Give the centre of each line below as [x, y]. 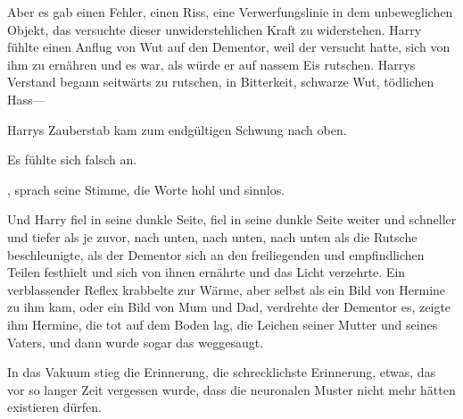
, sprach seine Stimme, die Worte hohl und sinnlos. [146, 189]
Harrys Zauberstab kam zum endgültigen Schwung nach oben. [177, 129]
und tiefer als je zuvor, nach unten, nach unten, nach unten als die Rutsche [212, 236]
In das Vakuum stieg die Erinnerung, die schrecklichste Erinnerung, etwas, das [222, 372]
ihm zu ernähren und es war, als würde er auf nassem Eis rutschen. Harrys [211, 64]
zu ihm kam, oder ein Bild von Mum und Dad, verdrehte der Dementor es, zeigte [229, 307]
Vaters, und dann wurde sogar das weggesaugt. [136, 342]
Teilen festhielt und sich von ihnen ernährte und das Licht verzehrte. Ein [207, 272]
